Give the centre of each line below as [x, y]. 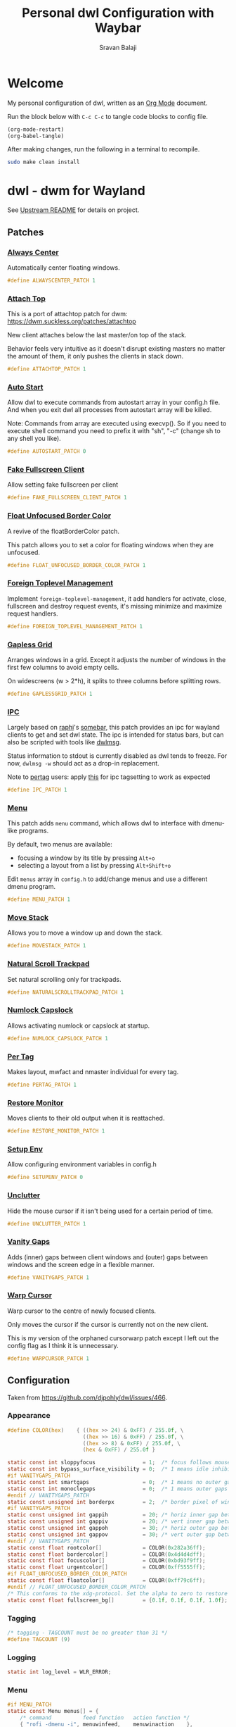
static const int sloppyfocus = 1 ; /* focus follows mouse [119, 1463]
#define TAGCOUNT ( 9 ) [39, 1639]
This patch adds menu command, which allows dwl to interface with [104, 823]
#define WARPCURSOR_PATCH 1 [48, 1358]
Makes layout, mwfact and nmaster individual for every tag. [93, 1072]
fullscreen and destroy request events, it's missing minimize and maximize [115, 606]
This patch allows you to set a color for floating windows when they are [111, 544]
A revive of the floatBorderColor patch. [64, 531]
